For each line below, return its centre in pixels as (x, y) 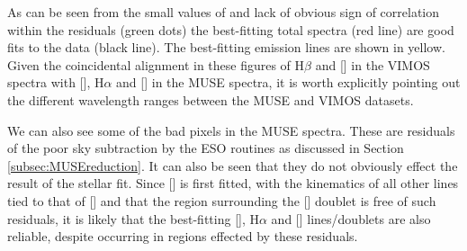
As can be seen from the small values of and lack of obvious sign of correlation (224, 12)
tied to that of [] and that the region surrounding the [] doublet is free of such (222, 200)
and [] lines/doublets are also (351, 218)
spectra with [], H (56, 82)
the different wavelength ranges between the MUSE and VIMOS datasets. (211, 99)
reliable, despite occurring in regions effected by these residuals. (183, 236)
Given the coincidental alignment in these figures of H (156, 64)
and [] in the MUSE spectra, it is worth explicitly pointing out (288, 82)
